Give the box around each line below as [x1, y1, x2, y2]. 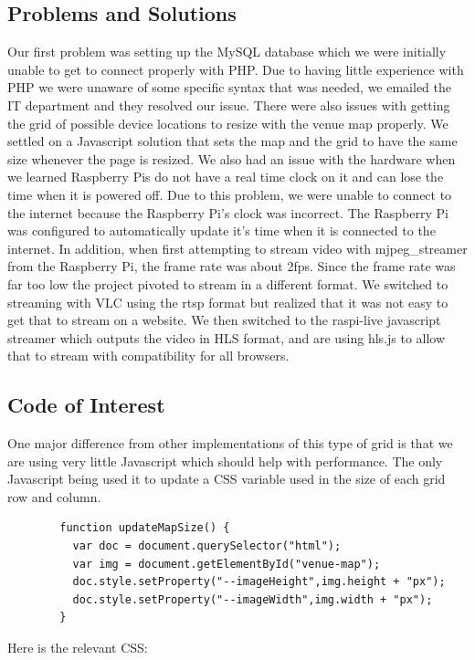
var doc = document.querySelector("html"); [72, 540, 342, 553]
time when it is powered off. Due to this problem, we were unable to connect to [7, 184, 452, 204]
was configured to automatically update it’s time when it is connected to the [7, 221, 436, 240]
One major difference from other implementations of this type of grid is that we [7, 434, 453, 453]
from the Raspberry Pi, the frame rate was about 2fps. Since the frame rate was [7, 257, 456, 276]
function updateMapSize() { [59, 521, 230, 535]
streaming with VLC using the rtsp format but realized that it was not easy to [7, 292, 449, 311]
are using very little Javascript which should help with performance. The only [7, 451, 443, 470]
